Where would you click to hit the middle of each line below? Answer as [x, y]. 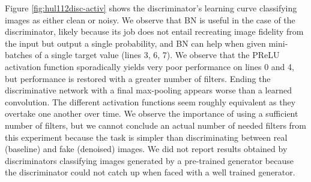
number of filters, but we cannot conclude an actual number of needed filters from [156, 125]
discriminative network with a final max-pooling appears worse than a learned [149, 90]
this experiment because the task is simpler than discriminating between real [146, 137]
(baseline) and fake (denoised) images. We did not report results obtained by [146, 149]
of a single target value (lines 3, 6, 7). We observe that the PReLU [157, 55]
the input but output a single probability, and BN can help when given [135, 43]
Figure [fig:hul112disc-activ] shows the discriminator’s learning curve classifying [151, 8]
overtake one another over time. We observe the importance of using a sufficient [152, 113]
